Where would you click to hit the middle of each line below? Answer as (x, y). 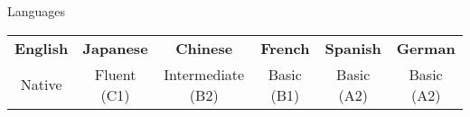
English (42, 48)
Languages (37, 11)
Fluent (115, 74)
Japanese (115, 48)
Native (41, 85)
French (285, 48)
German (426, 48)
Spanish (353, 48)
